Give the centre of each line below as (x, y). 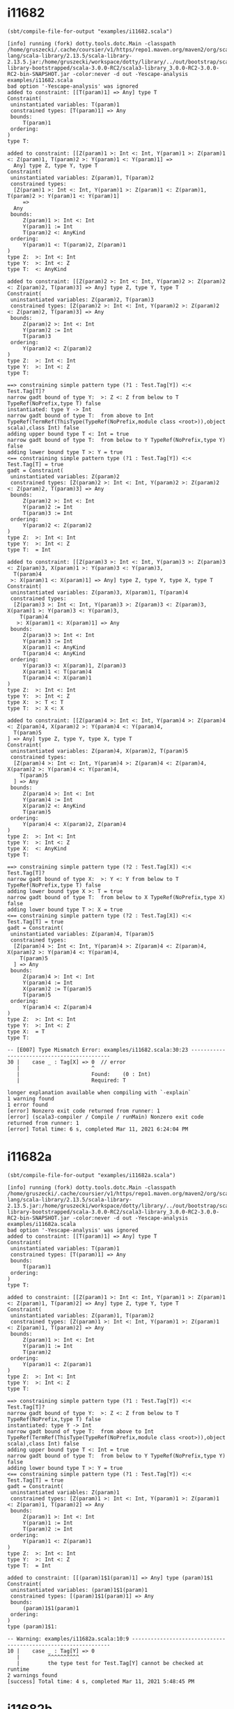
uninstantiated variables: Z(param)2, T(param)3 (82, 300)
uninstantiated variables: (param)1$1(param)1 (79, 1590)
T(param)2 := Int (48, 1529)
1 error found (28, 1105)
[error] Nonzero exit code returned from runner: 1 (84, 1111)
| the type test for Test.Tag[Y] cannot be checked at (110, 1663)
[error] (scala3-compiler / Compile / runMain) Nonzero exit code (106, 1117)
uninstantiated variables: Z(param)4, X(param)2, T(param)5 (99, 751)
